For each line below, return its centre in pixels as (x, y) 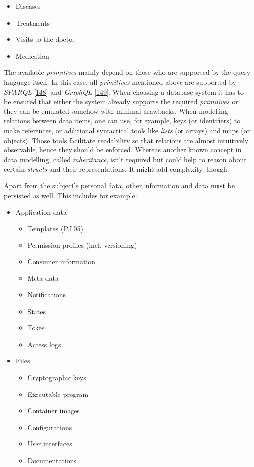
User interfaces (50, 444)
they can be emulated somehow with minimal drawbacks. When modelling (116, 111)
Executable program (58, 394)
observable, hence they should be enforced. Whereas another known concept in (123, 150)
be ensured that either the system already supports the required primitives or (121, 101)
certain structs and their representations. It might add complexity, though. (117, 169)
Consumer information (61, 261)
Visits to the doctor (45, 39)
